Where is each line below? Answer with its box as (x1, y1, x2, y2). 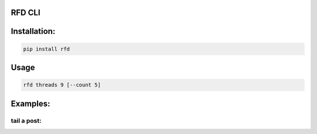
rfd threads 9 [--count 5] (23, 82, 101, 88)
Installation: (11, 26, 56, 36)
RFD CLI (11, 8, 41, 18)
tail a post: (11, 116, 42, 125)
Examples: (11, 98, 50, 108)
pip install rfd (23, 46, 70, 52)
